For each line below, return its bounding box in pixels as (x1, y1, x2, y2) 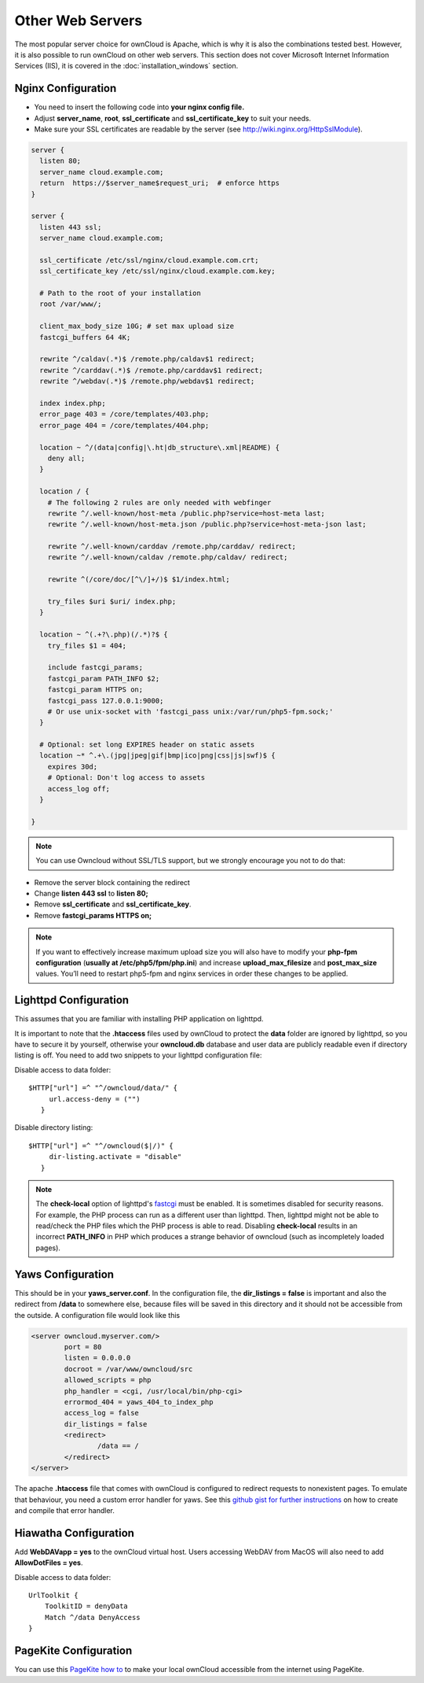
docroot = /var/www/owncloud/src (64, 1364, 193, 1373)
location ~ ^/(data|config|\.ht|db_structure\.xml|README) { (39, 443, 280, 452)
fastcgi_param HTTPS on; (47, 685, 144, 694)
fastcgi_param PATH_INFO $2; (47, 674, 160, 683)
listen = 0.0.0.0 (64, 1353, 131, 1363)
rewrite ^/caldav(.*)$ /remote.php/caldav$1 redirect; (39, 355, 255, 364)
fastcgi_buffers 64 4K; (39, 333, 131, 341)
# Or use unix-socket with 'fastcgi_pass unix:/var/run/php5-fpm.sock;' (47, 707, 334, 716)
